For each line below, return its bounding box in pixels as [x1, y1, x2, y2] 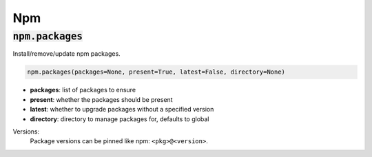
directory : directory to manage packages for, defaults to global [30, 114, 209, 123]
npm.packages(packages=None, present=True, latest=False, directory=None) [27, 68, 286, 76]
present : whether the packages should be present [30, 95, 173, 103]
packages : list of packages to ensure [30, 86, 136, 94]
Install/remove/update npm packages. [12, 50, 121, 58]
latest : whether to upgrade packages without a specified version [30, 105, 214, 114]
